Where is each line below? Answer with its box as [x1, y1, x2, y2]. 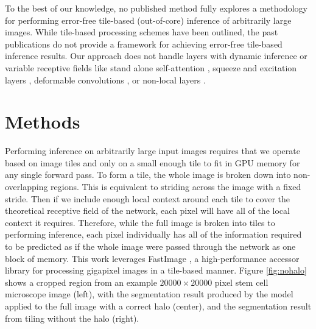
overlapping [5, 180, 48, 193]
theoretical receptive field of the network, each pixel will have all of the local [5, 204, 290, 217]
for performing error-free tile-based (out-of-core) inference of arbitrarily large [5, 13, 292, 26]
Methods [5, 109, 80, 134]
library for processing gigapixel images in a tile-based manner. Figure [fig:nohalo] [5, 264, 307, 277]
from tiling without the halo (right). [5, 311, 139, 324]
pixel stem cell [214, 275, 269, 288]
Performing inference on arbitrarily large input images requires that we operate [5, 144, 300, 157]
